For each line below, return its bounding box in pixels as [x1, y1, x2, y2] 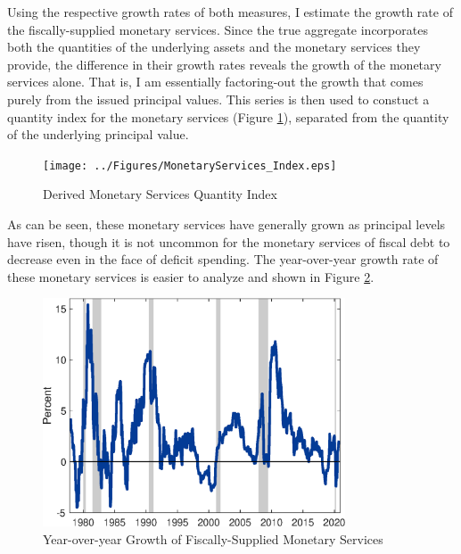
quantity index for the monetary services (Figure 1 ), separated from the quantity [7, 107, 449, 126]
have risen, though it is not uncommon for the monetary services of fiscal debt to [7, 232, 450, 251]
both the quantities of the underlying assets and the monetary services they [7, 37, 421, 56]
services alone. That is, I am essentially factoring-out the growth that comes [7, 72, 424, 91]
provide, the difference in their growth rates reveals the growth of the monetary [7, 54, 441, 73]
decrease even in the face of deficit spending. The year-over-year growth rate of [7, 250, 439, 269]
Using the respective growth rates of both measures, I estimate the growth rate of [7, 3, 453, 21]
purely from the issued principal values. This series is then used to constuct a [7, 89, 430, 108]
